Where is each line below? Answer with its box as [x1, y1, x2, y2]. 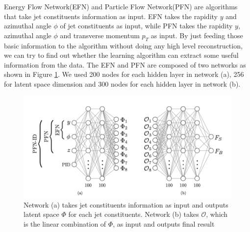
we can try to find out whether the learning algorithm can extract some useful [4, 50, 239, 60]
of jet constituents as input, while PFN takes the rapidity [60, 21, 233, 31]
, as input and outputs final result [113, 219, 215, 229]
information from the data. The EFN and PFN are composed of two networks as [4, 59, 246, 70]
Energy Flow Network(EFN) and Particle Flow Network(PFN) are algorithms [4, 1, 238, 11]
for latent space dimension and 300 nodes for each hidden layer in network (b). [4, 78, 241, 89]
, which [206, 209, 228, 219]
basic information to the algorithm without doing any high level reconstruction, [4, 40, 243, 50]
